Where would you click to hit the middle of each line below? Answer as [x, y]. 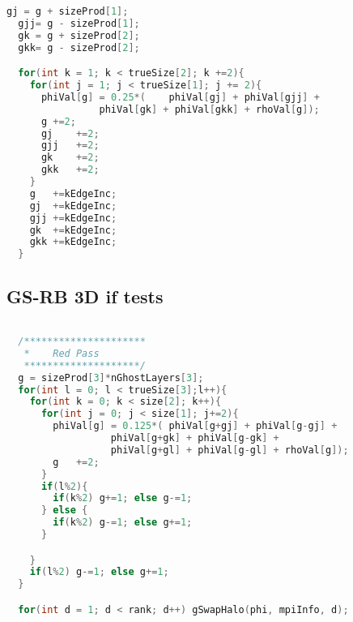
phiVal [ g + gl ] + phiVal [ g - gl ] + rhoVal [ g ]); [230, 450]
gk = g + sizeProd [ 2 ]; [79, 35]
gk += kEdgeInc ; [73, 230]
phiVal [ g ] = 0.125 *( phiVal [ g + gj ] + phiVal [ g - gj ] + [195, 426]
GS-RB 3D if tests [85, 296]
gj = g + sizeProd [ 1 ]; [68, 11]
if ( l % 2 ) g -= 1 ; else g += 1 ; [99, 572]
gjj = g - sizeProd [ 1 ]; [79, 23]
